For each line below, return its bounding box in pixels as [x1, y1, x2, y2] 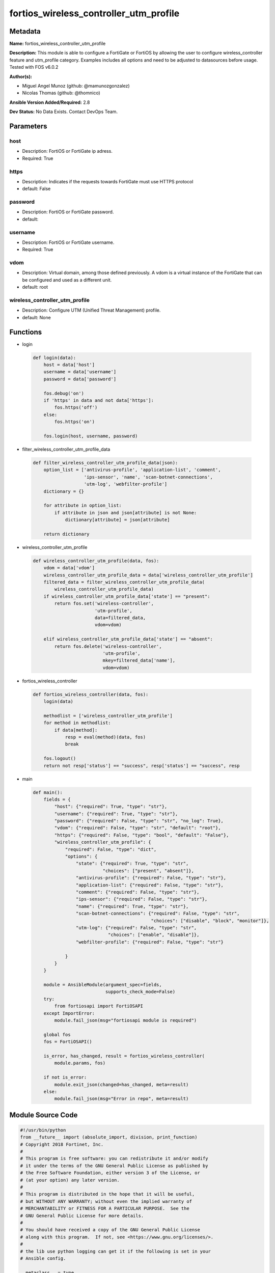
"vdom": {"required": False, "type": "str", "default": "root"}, [54, 825, 221, 831]
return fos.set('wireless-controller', [54, 601, 154, 606]
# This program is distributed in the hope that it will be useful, [20, 1192, 195, 1197]
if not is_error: [43, 1074, 87, 1081]
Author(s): [9, 73, 33, 79]
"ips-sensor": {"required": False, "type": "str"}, [75, 896, 208, 902]
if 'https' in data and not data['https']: [43, 398, 154, 403]
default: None [22, 314, 51, 320]
